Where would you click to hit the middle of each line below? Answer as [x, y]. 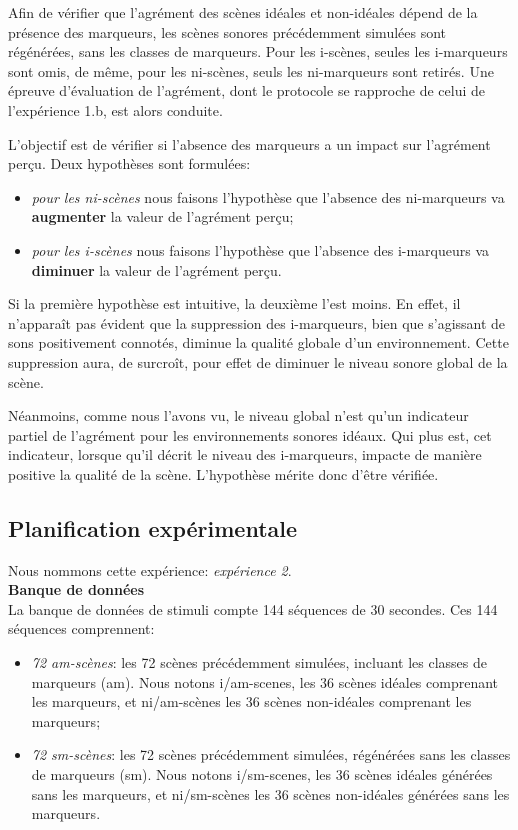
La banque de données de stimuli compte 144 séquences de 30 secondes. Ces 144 [253, 608]
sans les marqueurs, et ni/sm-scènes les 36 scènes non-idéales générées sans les [270, 793]
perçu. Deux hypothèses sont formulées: [129, 163]
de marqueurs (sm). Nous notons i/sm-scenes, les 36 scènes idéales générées [262, 774]
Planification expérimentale [153, 527]
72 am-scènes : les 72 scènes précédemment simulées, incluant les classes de [259, 662]
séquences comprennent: [81, 628]
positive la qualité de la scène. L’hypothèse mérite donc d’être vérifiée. [223, 473]
